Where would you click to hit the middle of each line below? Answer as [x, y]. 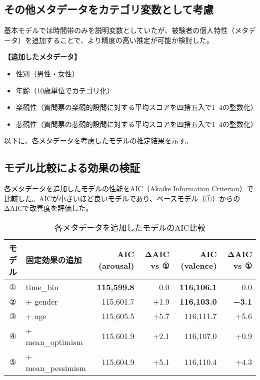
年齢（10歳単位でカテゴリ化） [65, 90]
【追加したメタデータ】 [42, 57]
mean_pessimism [56, 368]
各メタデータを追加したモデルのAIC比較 [130, 227]
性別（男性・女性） [47, 73]
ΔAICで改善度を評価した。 [48, 208]
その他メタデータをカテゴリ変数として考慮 [109, 9]
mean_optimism [54, 342]
